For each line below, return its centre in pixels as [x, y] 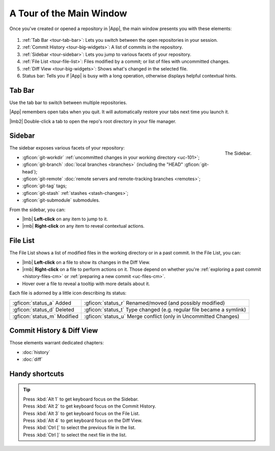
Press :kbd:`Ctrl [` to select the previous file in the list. [79, 428]
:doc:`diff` [32, 359]
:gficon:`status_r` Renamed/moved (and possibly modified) [155, 303]
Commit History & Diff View [54, 331]
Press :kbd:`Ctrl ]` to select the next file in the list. [75, 435]
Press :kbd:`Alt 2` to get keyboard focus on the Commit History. [90, 406]
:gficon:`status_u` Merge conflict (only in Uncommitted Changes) [162, 316]
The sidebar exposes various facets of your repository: [67, 148]
